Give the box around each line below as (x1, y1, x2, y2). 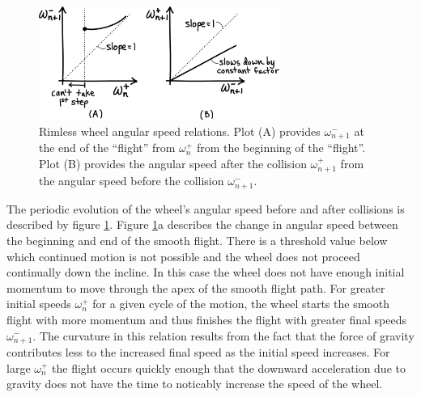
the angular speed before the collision (39, 172, 224, 189)
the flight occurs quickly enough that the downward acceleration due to (52, 359, 406, 376)
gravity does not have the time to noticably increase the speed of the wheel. (6, 375, 383, 392)
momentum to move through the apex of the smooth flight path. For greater (6, 279, 385, 296)
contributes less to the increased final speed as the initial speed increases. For (6, 344, 390, 360)
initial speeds (6, 295, 71, 312)
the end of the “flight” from (39, 139, 176, 156)
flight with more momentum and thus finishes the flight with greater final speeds (6, 310, 407, 327)
